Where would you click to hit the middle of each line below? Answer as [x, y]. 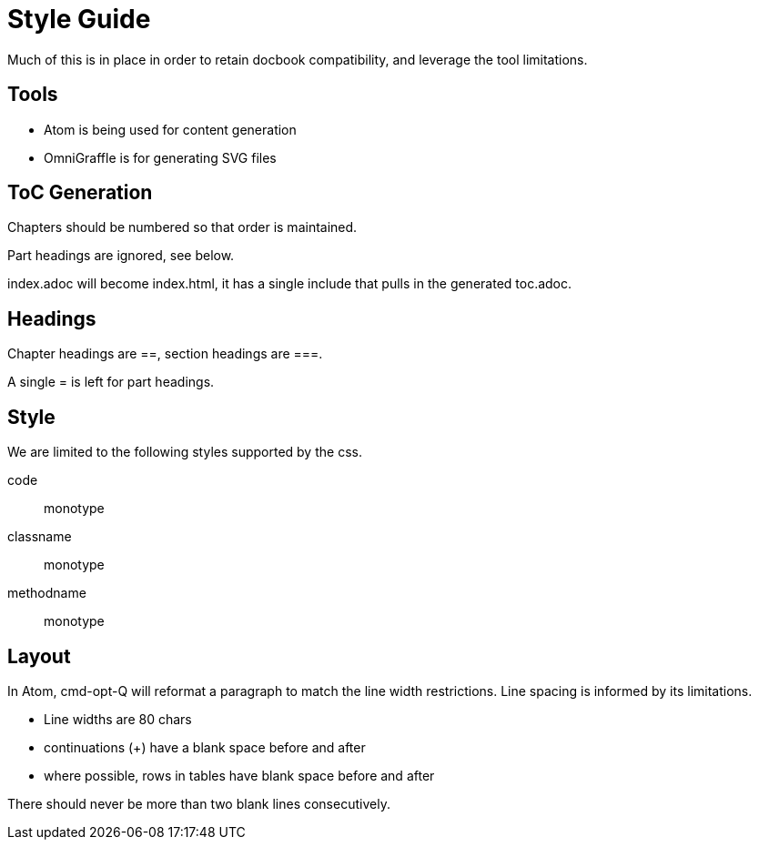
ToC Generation [80, 193]
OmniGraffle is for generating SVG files [160, 157]
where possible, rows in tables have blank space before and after [239, 775]
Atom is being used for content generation [170, 129]
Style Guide [79, 19]
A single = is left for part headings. [111, 382]
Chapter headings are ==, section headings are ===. [165, 354]
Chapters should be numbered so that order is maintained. [182, 227]
